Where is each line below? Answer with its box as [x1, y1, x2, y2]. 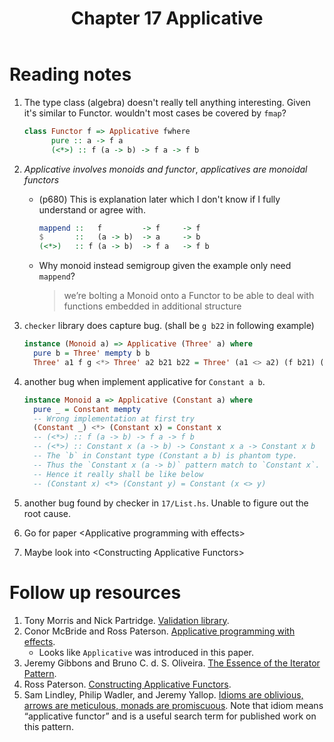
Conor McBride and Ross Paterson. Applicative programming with [23, 625, 296, 637]
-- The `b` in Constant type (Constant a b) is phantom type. [33, 451, 298, 461]
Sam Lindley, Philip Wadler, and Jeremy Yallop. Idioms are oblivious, [23, 688, 304, 701]
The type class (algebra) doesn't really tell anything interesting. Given [23, 96, 311, 108]
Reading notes [9, 63, 132, 86]
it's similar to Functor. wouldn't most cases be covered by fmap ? [23, 107, 287, 119]
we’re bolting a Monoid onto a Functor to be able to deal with [63, 290, 315, 302]
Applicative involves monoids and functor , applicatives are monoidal [23, 163, 308, 175]
